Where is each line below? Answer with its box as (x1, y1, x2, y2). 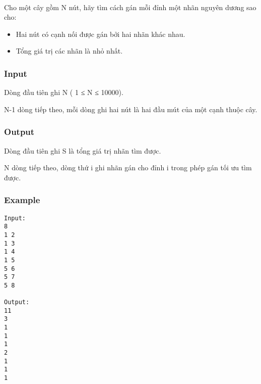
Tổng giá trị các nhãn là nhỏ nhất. (16, 45, 123, 56)
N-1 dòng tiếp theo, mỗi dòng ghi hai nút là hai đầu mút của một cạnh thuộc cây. (4, 104, 257, 114)
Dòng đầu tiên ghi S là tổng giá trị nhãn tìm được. (4, 145, 161, 156)
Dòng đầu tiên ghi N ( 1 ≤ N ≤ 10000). (4, 87, 123, 98)
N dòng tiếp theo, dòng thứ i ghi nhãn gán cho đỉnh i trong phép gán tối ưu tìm (4, 162, 252, 173)
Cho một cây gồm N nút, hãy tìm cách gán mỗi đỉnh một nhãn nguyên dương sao (4, 2, 256, 12)
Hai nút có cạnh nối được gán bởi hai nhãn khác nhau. (16, 28, 185, 39)
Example (4, 194, 40, 206)
